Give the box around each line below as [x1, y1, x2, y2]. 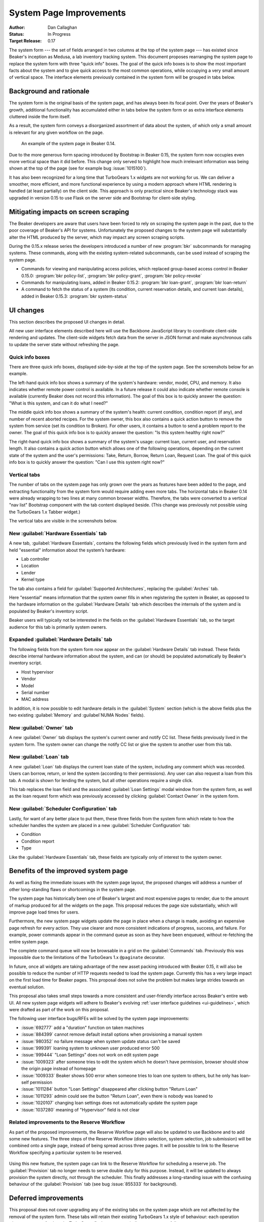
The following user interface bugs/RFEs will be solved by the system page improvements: [9, 1016, 189, 1022]
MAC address [21, 697, 49, 702]
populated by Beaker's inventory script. [9, 608, 88, 614]
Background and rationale [9, 87, 90, 95]
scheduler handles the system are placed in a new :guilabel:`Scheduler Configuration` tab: [9, 822, 191, 828]
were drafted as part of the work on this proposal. [9, 1007, 110, 1013]
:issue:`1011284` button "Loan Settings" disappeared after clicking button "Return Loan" [21, 1086, 198, 1092]
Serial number [21, 690, 50, 695]
